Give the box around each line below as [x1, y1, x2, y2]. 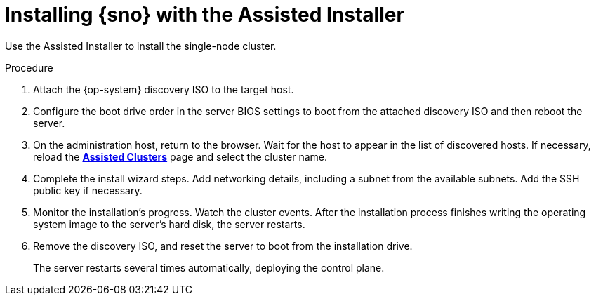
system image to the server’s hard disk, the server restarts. [33, 218, 305, 230]
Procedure [5, 61, 53, 74]
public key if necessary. [33, 184, 143, 196]
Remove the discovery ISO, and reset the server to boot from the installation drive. [33, 239, 413, 252]
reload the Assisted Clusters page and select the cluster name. [33, 150, 328, 163]
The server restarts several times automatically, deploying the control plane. [33, 261, 385, 274]
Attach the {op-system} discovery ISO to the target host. [33, 83, 294, 95]
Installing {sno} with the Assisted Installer [5, 3, 404, 27]
